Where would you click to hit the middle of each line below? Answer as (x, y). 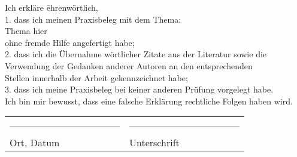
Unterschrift (154, 143)
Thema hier (26, 31)
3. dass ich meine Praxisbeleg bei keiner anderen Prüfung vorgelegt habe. (139, 89)
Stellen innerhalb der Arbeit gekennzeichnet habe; (96, 77)
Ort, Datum (35, 143)
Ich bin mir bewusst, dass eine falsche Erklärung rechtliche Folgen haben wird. (149, 101)
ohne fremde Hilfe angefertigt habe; (70, 42)
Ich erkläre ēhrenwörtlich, (51, 7)
